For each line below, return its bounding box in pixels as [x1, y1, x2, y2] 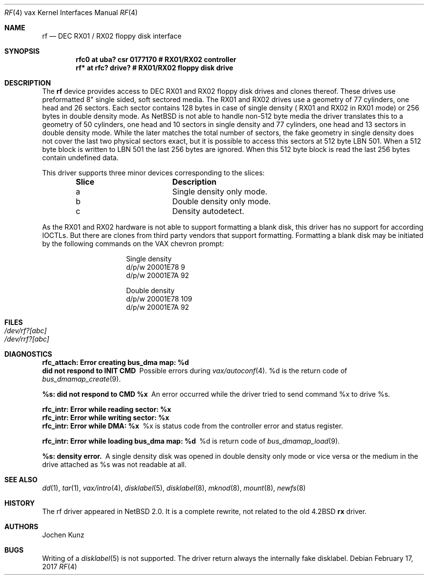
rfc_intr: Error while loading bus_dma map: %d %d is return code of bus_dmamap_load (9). [42, 437, 340, 445]
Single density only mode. [172, 187, 267, 196]
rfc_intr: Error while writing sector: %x [42, 413, 169, 422]
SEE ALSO [4, 475, 38, 484]
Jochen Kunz [42, 531, 84, 539]
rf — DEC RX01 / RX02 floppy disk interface [42, 32, 182, 40]
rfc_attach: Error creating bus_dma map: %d [42, 358, 189, 366]
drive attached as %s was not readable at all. [42, 460, 187, 469]
